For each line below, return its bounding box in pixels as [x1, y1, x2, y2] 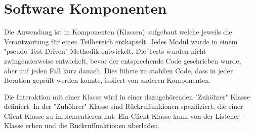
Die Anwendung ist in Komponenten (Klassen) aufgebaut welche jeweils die [4, 27, 232, 37]
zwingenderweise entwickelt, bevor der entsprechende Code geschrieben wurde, [4, 55, 241, 66]
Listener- [215, 110, 242, 121]
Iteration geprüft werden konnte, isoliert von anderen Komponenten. [4, 75, 211, 85]
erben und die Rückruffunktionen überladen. [25, 120, 160, 131]
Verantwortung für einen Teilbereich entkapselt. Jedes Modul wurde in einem [4, 36, 238, 46]
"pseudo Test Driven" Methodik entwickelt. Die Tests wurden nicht [4, 46, 206, 56]
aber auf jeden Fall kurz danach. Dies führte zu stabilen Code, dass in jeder [4, 65, 233, 75]
